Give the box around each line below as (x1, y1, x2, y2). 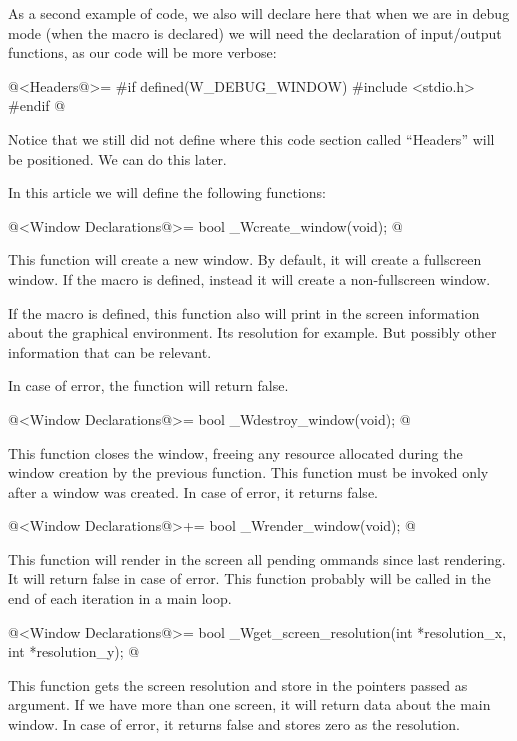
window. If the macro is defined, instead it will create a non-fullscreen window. (8, 268, 491, 289)
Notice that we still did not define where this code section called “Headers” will (8, 128, 495, 149)
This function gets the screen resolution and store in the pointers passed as (8, 674, 468, 695)
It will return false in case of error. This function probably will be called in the (8, 568, 491, 589)
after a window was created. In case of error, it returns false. (8, 481, 378, 502)
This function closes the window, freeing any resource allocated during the (8, 442, 463, 463)
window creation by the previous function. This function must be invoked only (8, 462, 489, 483)
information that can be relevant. (8, 341, 212, 362)
